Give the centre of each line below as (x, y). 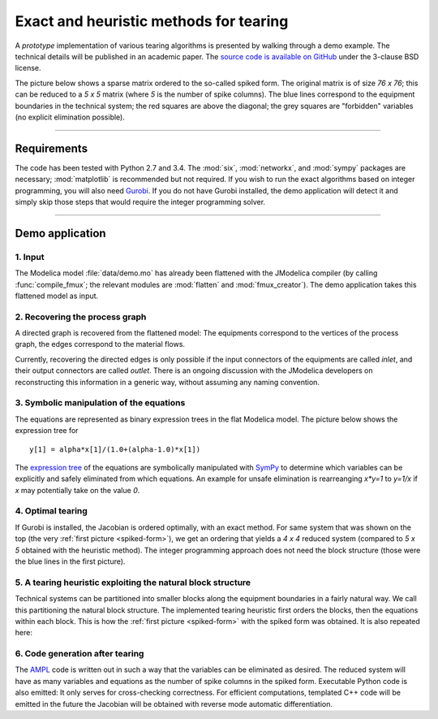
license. (28, 68)
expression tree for (47, 431)
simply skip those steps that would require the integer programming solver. (140, 201)
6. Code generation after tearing (79, 654)
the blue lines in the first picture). (70, 561)
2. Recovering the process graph (81, 317)
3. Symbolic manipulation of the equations (100, 403)
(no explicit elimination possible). (70, 117)
